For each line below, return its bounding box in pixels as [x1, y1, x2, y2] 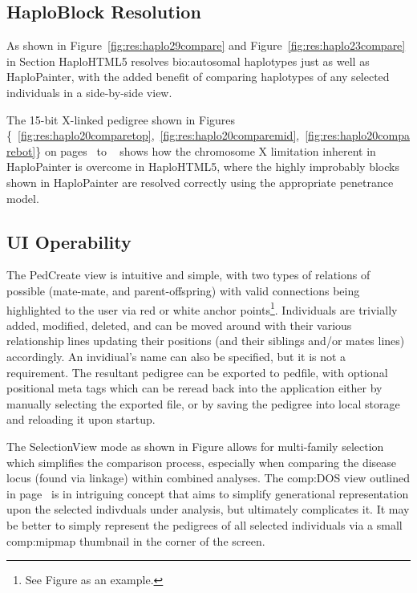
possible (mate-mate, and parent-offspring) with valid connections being [6, 282, 360, 299]
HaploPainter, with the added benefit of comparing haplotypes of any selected [6, 68, 390, 85]
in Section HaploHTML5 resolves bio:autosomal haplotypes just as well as [6, 52, 370, 69]
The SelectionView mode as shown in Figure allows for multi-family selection [6, 437, 384, 454]
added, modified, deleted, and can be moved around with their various [6, 316, 352, 333]
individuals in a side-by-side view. [6, 83, 172, 100]
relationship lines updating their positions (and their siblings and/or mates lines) [6, 332, 405, 349]
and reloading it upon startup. [6, 411, 156, 428]
